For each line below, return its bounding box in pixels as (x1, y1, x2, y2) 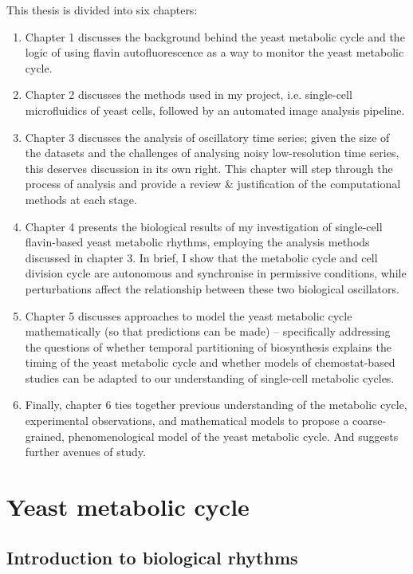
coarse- (352, 412, 387, 429)
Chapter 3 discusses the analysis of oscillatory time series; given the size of (25, 128, 390, 145)
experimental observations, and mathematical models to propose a (25, 412, 349, 429)
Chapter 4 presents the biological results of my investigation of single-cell (25, 218, 383, 234)
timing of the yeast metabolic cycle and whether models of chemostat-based (25, 354, 395, 371)
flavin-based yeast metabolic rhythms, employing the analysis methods (25, 234, 370, 250)
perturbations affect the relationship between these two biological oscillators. (25, 280, 399, 297)
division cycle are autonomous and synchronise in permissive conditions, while (25, 265, 407, 281)
